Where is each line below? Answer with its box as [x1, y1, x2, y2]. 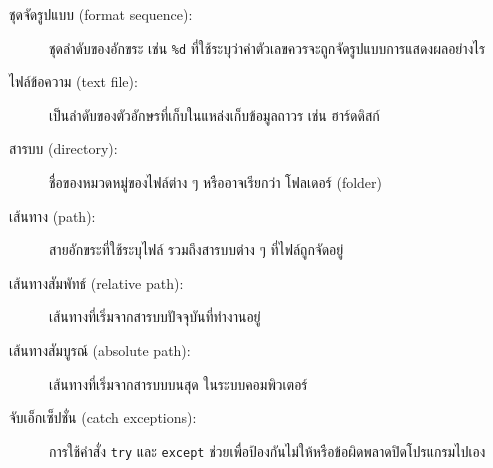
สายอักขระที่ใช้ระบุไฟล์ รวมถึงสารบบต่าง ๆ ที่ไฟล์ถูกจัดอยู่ [49, 239, 344, 260]
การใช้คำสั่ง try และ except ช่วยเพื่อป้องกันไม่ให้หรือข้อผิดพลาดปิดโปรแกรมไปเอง [49, 440, 486, 461]
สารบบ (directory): [9, 138, 118, 159]
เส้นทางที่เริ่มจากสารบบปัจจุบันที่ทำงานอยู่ [49, 306, 261, 327]
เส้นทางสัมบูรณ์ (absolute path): [9, 340, 191, 360]
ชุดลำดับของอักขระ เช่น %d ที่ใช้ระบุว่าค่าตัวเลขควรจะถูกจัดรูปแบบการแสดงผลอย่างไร [49, 37, 486, 58]
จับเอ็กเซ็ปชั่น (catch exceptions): [9, 407, 197, 428]
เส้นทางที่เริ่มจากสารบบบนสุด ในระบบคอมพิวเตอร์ [49, 373, 308, 394]
